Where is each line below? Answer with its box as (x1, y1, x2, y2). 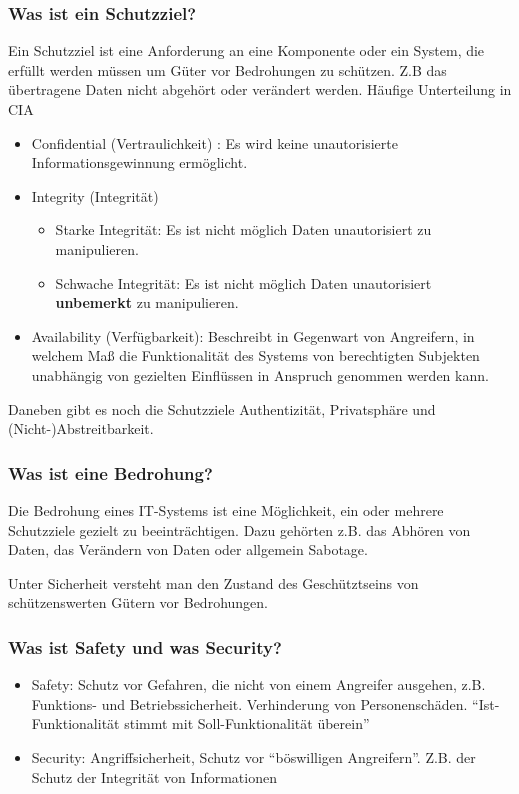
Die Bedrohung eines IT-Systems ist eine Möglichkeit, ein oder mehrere (8, 499, 444, 520)
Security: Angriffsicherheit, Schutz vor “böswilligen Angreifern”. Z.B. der (31, 746, 476, 767)
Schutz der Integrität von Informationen (31, 766, 277, 787)
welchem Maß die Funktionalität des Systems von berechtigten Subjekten (31, 345, 480, 366)
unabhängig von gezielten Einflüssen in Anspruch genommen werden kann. (31, 364, 489, 385)
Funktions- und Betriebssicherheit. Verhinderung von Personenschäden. (31, 693, 468, 714)
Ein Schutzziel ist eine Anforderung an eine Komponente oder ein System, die (8, 40, 485, 61)
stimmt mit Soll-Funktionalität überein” (124, 713, 370, 734)
